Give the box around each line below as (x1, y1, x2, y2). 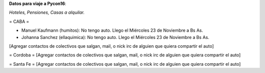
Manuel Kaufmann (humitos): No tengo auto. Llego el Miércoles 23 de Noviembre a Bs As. (21, 27, 203, 34)
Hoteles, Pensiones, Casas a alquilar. (9, 10, 85, 16)
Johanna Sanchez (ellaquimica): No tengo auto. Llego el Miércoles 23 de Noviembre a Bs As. (21, 34, 210, 40)
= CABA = (9, 18, 29, 24)
